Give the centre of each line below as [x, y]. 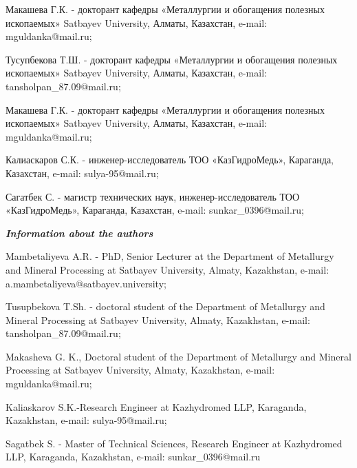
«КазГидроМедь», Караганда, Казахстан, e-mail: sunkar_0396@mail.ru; [155, 210]
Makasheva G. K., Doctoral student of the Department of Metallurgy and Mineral [178, 356]
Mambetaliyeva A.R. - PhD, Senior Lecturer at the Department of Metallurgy [170, 256]
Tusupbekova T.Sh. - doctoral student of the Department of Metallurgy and [165, 306]
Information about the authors [79, 233]
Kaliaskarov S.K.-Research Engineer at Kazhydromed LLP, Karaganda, [156, 406]
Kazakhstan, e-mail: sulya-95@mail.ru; [86, 420]
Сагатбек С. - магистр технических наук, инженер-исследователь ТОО [153, 196]
